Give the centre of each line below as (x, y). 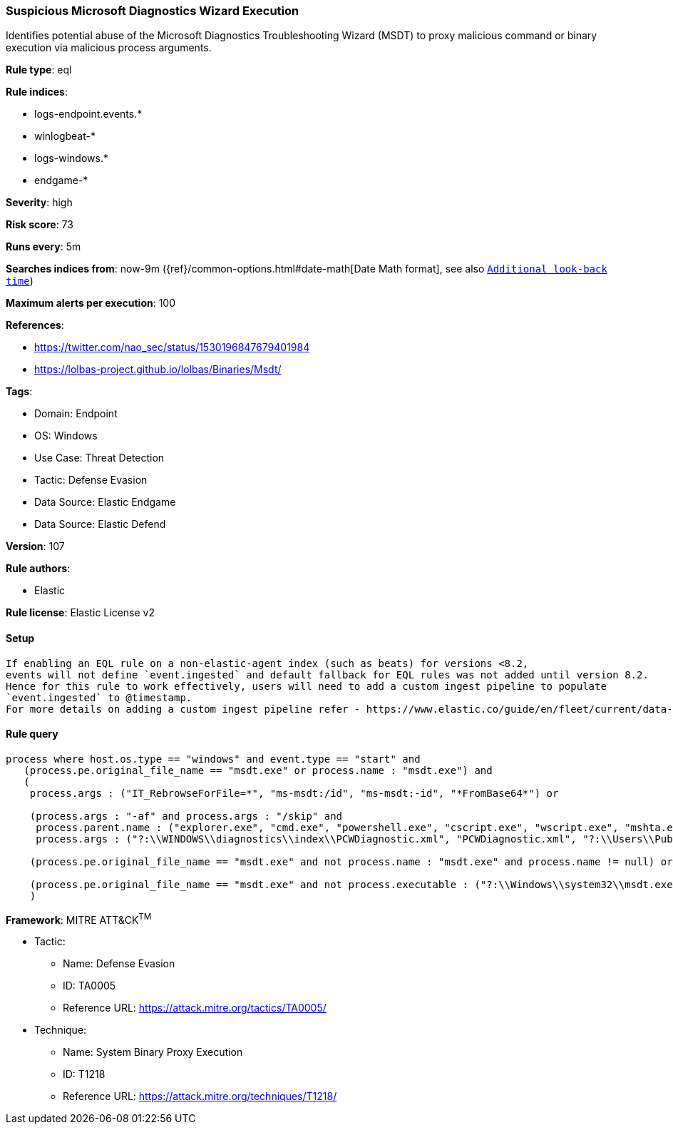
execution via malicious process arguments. (109, 48)
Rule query (32, 734)
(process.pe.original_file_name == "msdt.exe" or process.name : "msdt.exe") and (258, 770)
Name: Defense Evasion (119, 964)
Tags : (19, 392)
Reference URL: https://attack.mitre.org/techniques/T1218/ (200, 1096)
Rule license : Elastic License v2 (80, 613)
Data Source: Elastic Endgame (105, 502)
